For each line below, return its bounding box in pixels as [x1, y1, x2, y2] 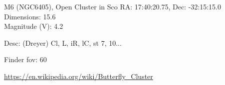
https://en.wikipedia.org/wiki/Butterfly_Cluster [4, 71, 153, 81]
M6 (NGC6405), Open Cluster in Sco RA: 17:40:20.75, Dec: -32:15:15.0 [4, 1, 222, 11]
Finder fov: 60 [4, 54, 47, 65]
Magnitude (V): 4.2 [4, 21, 63, 31]
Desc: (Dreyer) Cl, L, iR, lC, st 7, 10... [4, 37, 122, 48]
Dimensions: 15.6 [4, 11, 56, 21]
